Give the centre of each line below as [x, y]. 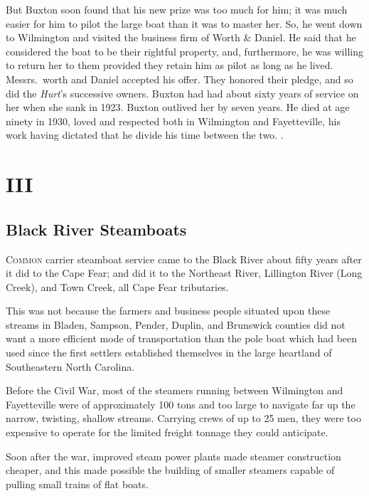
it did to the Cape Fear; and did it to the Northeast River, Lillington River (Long [184, 273]
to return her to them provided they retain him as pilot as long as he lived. [170, 65]
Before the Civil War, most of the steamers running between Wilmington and [175, 390]
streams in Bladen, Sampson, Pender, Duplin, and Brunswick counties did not [176, 324]
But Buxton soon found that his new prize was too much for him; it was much [177, 9]
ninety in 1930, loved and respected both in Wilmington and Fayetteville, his [173, 121]
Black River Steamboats [96, 229]
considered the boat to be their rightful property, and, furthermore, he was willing [184, 51]
